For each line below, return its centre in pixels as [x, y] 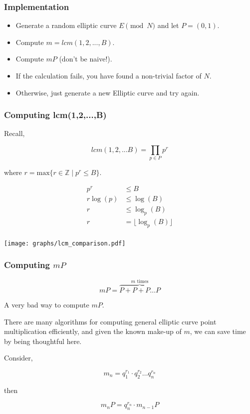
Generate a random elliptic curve [66, 25]
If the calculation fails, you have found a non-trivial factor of [109, 75]
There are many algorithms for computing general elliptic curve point [110, 321]
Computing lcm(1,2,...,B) [55, 115]
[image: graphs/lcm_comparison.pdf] [65, 243]
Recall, [14, 133]
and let [168, 25]
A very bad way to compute [47, 305]
